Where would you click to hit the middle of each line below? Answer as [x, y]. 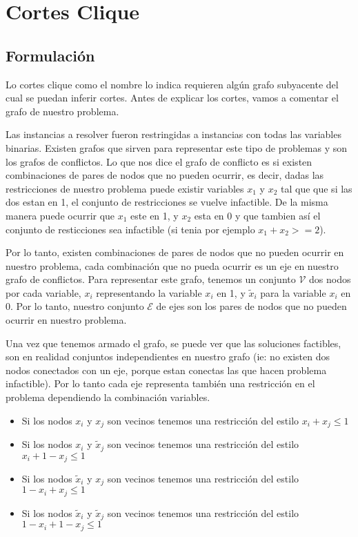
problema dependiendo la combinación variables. [108, 397]
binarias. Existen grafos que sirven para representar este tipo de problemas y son [177, 147]
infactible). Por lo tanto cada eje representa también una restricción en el [160, 383]
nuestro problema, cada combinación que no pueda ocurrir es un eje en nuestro [172, 265]
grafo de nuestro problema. [62, 111]
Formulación [50, 55]
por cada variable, [43, 292]
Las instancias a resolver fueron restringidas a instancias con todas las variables [173, 134]
